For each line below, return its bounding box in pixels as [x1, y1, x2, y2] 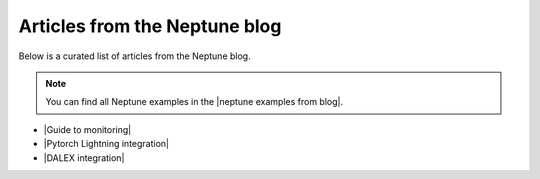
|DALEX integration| [43, 151, 125, 164]
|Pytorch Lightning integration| [43, 138, 170, 150]
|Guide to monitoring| [43, 123, 132, 135]
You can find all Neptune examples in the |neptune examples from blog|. [45, 96, 344, 108]
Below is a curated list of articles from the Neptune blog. [18, 50, 251, 62]
